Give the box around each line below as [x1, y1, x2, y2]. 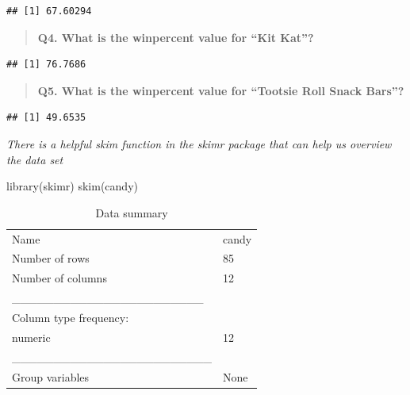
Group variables [12, 368, 90, 385]
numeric [12, 328, 51, 345]
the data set [6, 151, 63, 167]
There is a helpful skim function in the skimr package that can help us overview [6, 135, 392, 151]
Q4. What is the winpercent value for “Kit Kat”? [37, 29, 314, 45]
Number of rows [12, 250, 90, 267]
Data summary [95, 204, 168, 221]
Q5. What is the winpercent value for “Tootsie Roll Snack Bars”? [37, 82, 404, 98]
